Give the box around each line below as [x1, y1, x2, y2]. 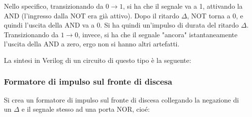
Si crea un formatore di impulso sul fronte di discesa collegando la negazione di [4, 94, 239, 104]
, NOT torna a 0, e [187, 10, 243, 20]
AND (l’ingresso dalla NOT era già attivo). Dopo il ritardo [4, 10, 179, 20]
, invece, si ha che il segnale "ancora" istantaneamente [78, 29, 237, 39]
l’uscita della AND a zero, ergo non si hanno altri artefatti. [4, 39, 180, 49]
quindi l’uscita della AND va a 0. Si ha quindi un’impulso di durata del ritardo [4, 20, 239, 30]
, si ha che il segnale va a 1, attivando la [123, 1, 243, 11]
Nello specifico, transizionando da [4, 1, 103, 11]
